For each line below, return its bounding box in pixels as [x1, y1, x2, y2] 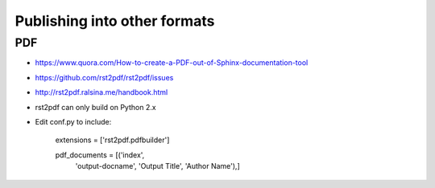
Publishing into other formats [14, 12, 215, 30]
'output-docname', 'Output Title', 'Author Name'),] [75, 161, 241, 171]
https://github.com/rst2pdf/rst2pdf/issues [35, 72, 174, 82]
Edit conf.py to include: [35, 116, 112, 126]
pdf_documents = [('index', [55, 149, 145, 160]
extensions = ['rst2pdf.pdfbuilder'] [55, 135, 170, 145]
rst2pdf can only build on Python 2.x [35, 102, 156, 112]
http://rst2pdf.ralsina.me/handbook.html [35, 88, 168, 97]
